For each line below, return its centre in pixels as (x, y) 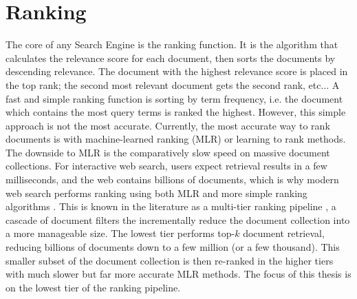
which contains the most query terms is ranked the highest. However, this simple (176, 112)
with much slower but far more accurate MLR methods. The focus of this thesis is (178, 274)
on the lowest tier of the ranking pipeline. (93, 287)
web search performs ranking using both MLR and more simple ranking (156, 193)
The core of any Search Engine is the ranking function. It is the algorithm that (172, 44)
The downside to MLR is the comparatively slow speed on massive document (168, 152)
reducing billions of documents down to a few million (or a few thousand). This (173, 247)
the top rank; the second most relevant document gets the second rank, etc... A (173, 84)
